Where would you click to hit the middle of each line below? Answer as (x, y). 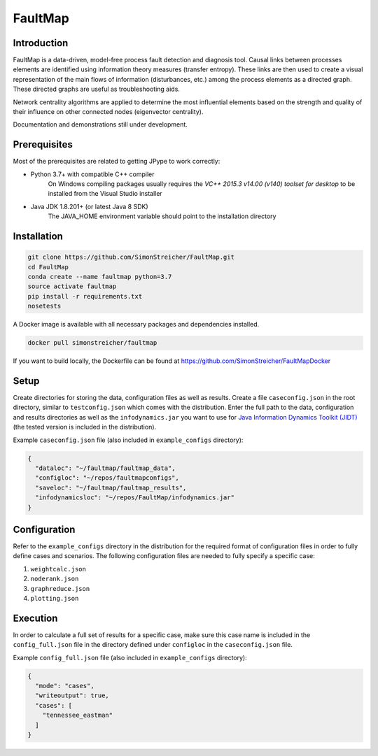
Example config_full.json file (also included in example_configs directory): (130, 657)
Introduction (41, 43)
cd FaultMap (48, 267)
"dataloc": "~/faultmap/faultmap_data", (105, 468)
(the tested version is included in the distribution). (85, 427)
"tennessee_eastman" (78, 715)
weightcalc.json (58, 569)
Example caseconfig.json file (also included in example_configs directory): (128, 440)
